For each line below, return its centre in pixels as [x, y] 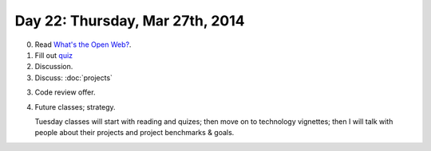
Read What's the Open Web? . [83, 45]
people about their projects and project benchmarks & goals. [134, 133]
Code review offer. [65, 92]
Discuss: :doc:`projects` [74, 77]
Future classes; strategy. [75, 106]
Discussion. [54, 67]
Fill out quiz [54, 55]
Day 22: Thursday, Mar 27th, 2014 [130, 21]
